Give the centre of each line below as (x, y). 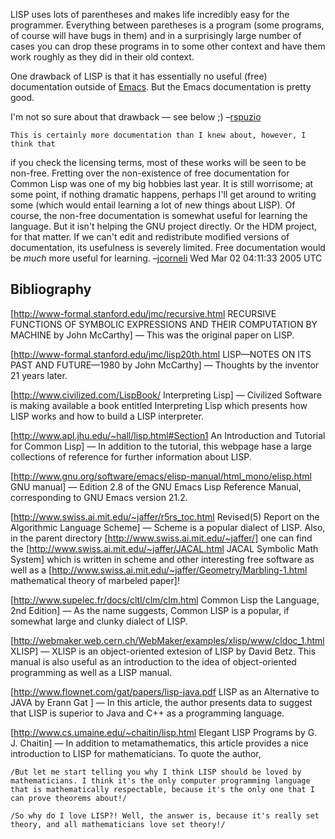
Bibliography (51, 289)
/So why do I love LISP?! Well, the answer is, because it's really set (165, 815)
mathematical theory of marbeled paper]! (95, 580)
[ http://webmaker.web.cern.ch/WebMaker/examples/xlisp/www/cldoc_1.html (167, 640)
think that (33, 144)
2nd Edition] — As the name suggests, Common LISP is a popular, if (150, 610)
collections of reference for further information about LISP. (131, 456)
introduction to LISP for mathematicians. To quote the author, (136, 753)
